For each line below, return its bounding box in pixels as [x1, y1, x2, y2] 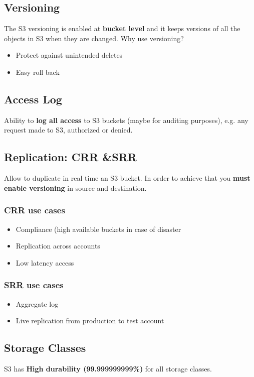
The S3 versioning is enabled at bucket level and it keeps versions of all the [4, 23, 240, 34]
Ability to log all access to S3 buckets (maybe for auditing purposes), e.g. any [4, 114, 248, 125]
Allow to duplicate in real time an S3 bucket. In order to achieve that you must [4, 173, 250, 183]
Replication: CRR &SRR [4, 149, 137, 165]
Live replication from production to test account [16, 315, 164, 326]
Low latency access [16, 257, 74, 268]
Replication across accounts [16, 240, 100, 251]
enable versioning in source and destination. [4, 182, 147, 193]
